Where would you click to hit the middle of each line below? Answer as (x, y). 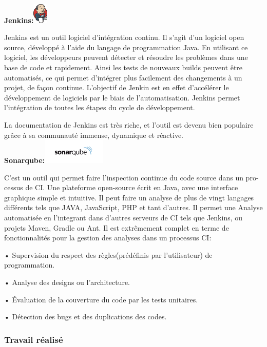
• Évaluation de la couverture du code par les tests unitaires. (101, 299)
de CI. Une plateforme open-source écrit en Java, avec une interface (132, 187)
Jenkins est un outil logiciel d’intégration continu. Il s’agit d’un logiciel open (124, 37)
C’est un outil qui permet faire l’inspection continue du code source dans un (124, 177)
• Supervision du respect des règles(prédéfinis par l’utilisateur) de (108, 254)
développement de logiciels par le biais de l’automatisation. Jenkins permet (122, 97)
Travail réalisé (34, 339)
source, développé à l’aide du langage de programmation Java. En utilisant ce (126, 47)
